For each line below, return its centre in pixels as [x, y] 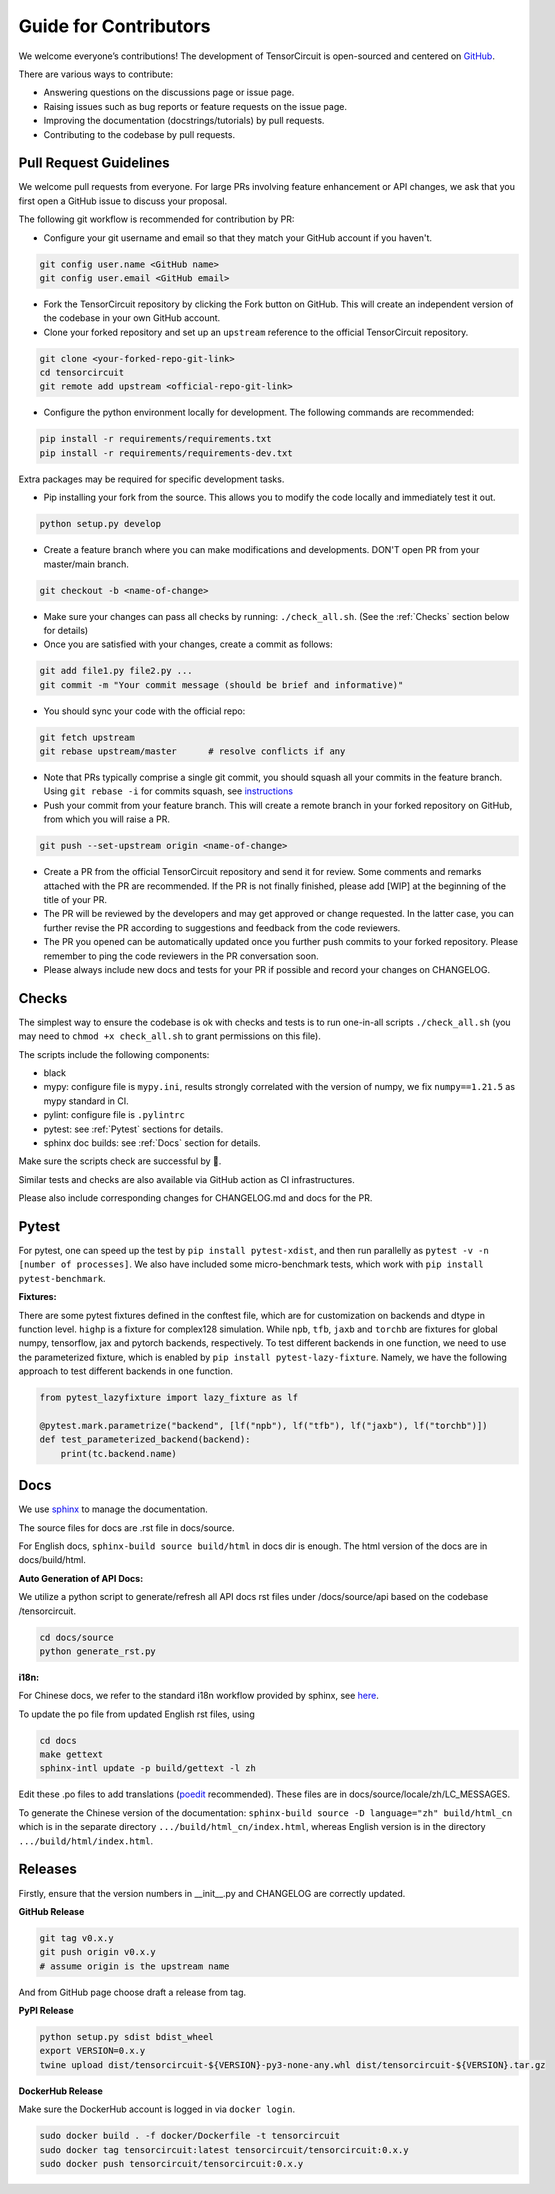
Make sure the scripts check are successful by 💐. [120, 1161]
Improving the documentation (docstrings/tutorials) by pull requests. [184, 121]
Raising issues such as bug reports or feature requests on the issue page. [195, 106]
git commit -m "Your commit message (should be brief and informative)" [221, 684]
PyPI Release [46, 2011]
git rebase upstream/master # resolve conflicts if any [192, 751]
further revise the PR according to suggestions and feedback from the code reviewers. [222, 927]
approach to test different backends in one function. [126, 1371]
